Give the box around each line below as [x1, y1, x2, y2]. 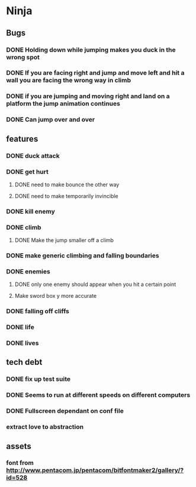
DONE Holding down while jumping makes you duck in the [6, 46, 176, 54]
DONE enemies [6, 267, 50, 275]
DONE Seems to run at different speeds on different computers [6, 391, 191, 399]
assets [6, 441, 31, 451]
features [6, 133, 38, 144]
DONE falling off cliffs [6, 307, 70, 316]
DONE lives [6, 339, 39, 348]
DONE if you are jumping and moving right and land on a [6, 92, 170, 100]
